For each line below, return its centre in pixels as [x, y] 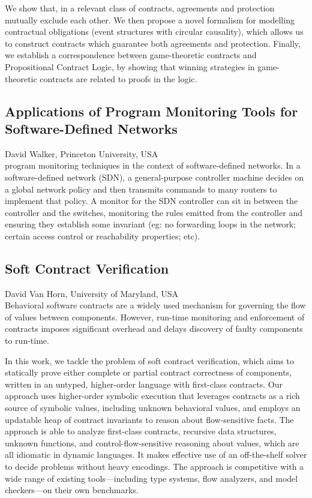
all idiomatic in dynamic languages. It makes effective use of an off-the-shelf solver [156, 454]
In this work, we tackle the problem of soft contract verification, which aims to [149, 360]
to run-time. [27, 340]
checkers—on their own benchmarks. [72, 490]
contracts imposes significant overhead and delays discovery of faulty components [154, 328]
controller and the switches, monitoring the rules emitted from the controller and [154, 212]
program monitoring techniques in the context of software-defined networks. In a [153, 165]
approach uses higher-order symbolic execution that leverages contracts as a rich [152, 396]
